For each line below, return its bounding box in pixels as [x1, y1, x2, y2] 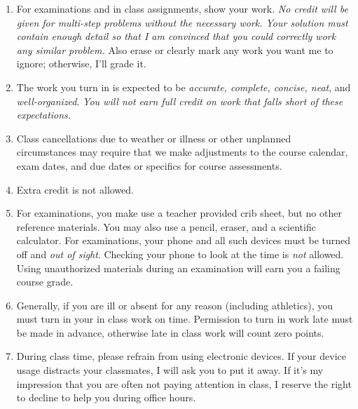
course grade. [16, 274, 74, 289]
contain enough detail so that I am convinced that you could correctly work [16, 29, 336, 43]
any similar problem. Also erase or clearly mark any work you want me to [16, 42, 333, 57]
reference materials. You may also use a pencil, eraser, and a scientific [16, 219, 316, 234]
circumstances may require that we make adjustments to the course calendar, [16, 145, 348, 159]
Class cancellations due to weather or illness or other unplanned [16, 130, 291, 145]
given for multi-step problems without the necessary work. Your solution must [16, 15, 348, 29]
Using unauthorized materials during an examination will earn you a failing [16, 260, 340, 275]
